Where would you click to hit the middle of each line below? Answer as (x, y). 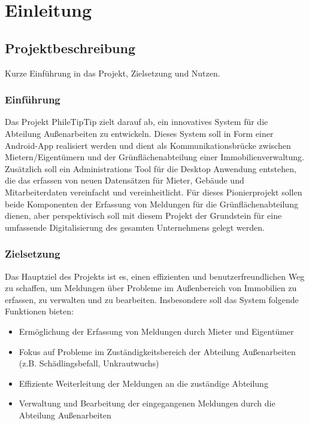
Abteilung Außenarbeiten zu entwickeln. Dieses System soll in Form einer (139, 133)
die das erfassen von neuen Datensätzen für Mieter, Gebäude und (125, 180)
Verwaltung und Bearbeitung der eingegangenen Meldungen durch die (147, 403)
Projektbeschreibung (70, 48)
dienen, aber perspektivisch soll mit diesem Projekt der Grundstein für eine (143, 215)
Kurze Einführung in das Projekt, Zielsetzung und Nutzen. (113, 73)
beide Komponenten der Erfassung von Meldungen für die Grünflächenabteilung (152, 204)
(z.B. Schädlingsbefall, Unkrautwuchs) (89, 363)
